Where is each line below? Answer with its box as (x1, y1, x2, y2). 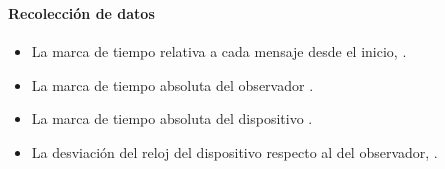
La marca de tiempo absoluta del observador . (31, 74, 314, 95)
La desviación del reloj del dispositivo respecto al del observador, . (31, 141, 438, 162)
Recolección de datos (8, 2, 155, 23)
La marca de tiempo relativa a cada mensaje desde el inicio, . (31, 41, 407, 62)
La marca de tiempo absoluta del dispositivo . (31, 108, 313, 129)
